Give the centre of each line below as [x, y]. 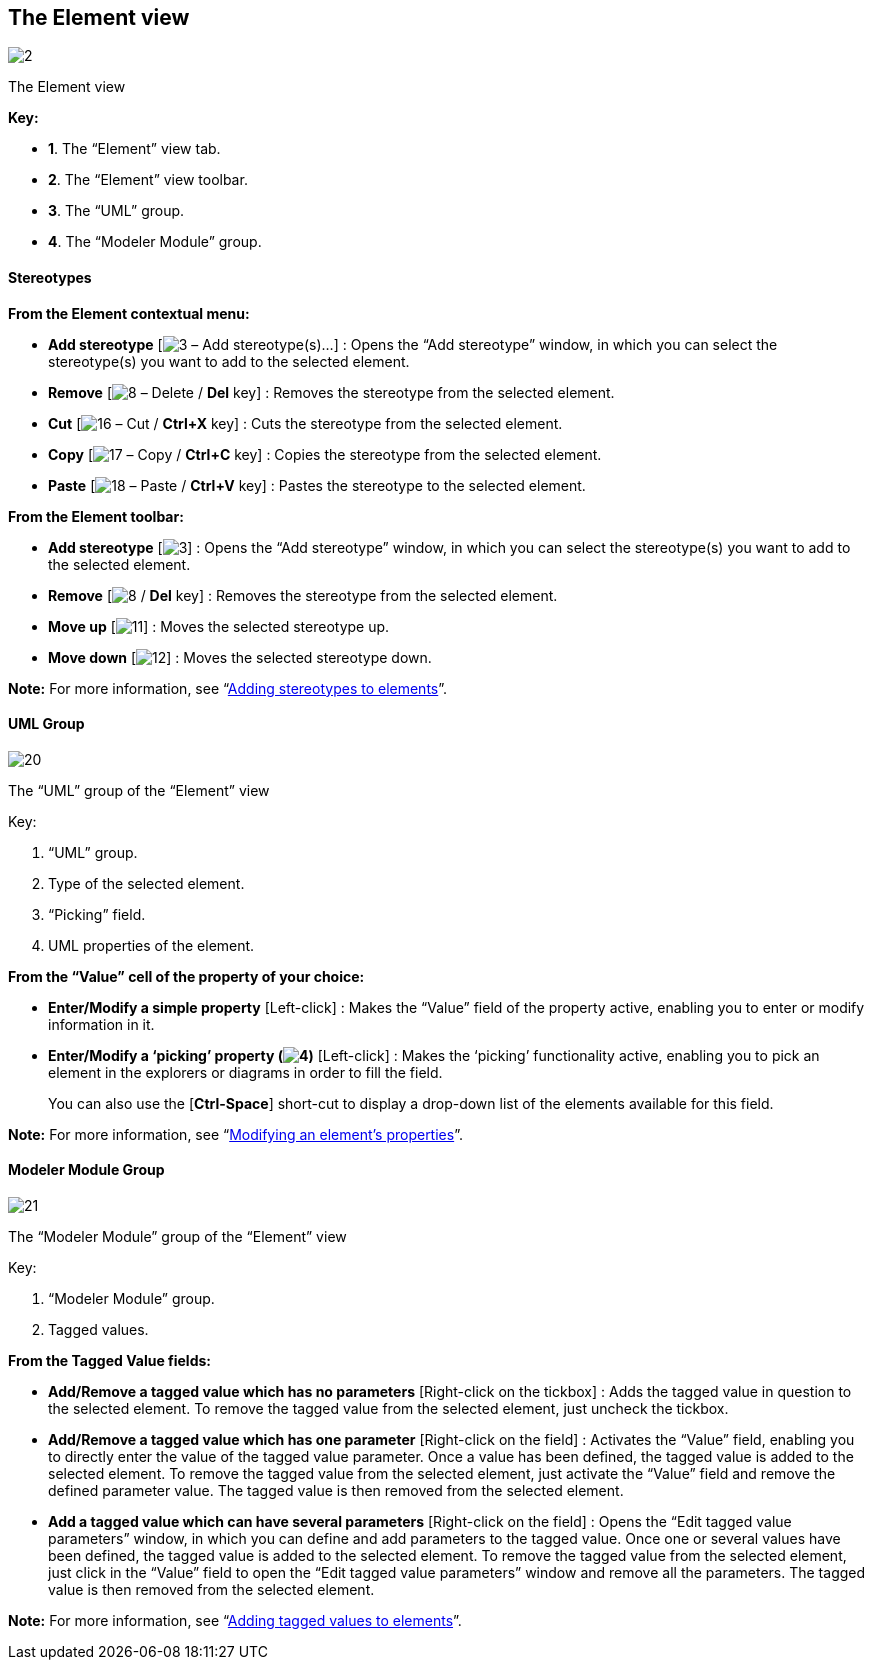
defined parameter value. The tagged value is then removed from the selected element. [336, 1491]
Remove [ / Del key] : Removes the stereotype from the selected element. [303, 595]
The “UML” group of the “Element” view [139, 790]
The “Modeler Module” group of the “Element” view [177, 1237]
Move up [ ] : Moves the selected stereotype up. [219, 626]
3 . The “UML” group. [116, 211]
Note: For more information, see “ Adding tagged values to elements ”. [235, 1621]
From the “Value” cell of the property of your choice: [186, 976]
